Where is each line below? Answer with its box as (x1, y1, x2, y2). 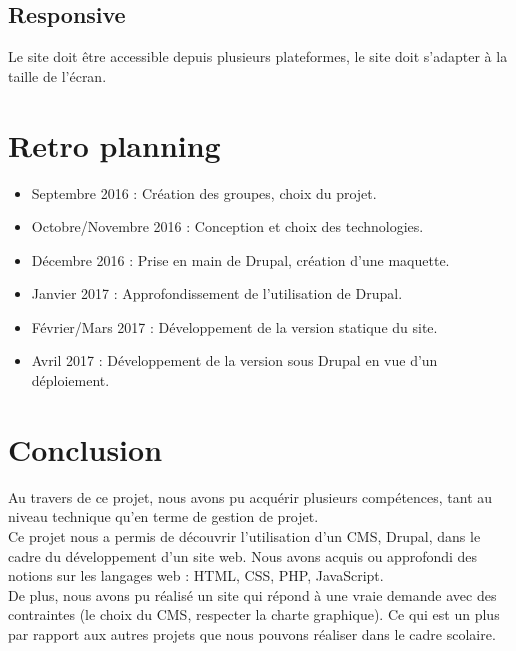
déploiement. (31, 370, 110, 391)
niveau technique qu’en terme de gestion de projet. (8, 506, 319, 527)
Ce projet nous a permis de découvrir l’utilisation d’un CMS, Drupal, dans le (8, 525, 481, 546)
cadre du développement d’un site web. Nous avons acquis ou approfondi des (8, 545, 478, 566)
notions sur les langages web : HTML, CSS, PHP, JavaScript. (8, 565, 384, 586)
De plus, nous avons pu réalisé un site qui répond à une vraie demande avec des (8, 584, 497, 605)
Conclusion (8, 428, 163, 469)
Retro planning (8, 124, 221, 165)
